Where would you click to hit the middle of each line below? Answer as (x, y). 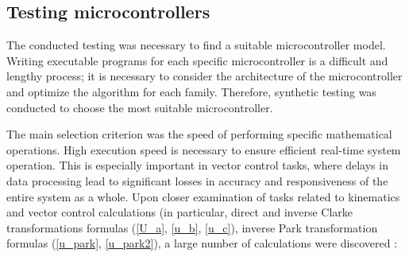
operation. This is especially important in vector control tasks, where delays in (197, 165)
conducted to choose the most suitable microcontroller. (140, 107)
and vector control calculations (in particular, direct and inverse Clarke (180, 212)
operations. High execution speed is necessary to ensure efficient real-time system (204, 149)
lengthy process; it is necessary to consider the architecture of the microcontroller (204, 76)
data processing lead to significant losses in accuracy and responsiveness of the (197, 180)
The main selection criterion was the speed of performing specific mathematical (199, 134)
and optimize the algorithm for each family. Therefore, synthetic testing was (191, 91)
